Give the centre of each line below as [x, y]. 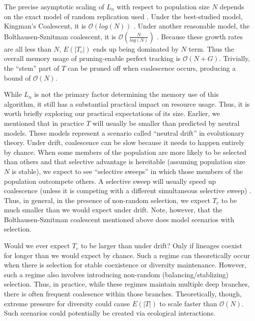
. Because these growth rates [200, 36]
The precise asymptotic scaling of [54, 6]
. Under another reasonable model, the [192, 26]
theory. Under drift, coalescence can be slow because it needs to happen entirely [124, 142]
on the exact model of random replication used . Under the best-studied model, [123, 16]
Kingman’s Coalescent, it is [45, 26]
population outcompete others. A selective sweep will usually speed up [110, 181]
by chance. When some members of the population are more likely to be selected [125, 152]
